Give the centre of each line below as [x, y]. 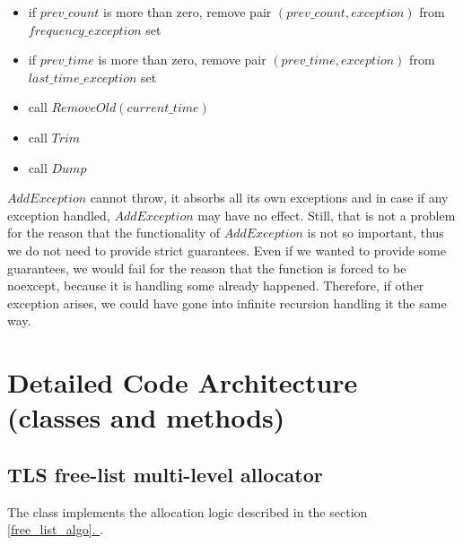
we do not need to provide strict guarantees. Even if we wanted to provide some [227, 250]
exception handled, [59, 215]
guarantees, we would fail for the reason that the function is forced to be [207, 268]
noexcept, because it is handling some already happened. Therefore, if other [216, 285]
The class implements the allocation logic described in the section [188, 511]
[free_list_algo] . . [56, 529]
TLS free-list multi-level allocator [165, 474]
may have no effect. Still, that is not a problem [327, 215]
